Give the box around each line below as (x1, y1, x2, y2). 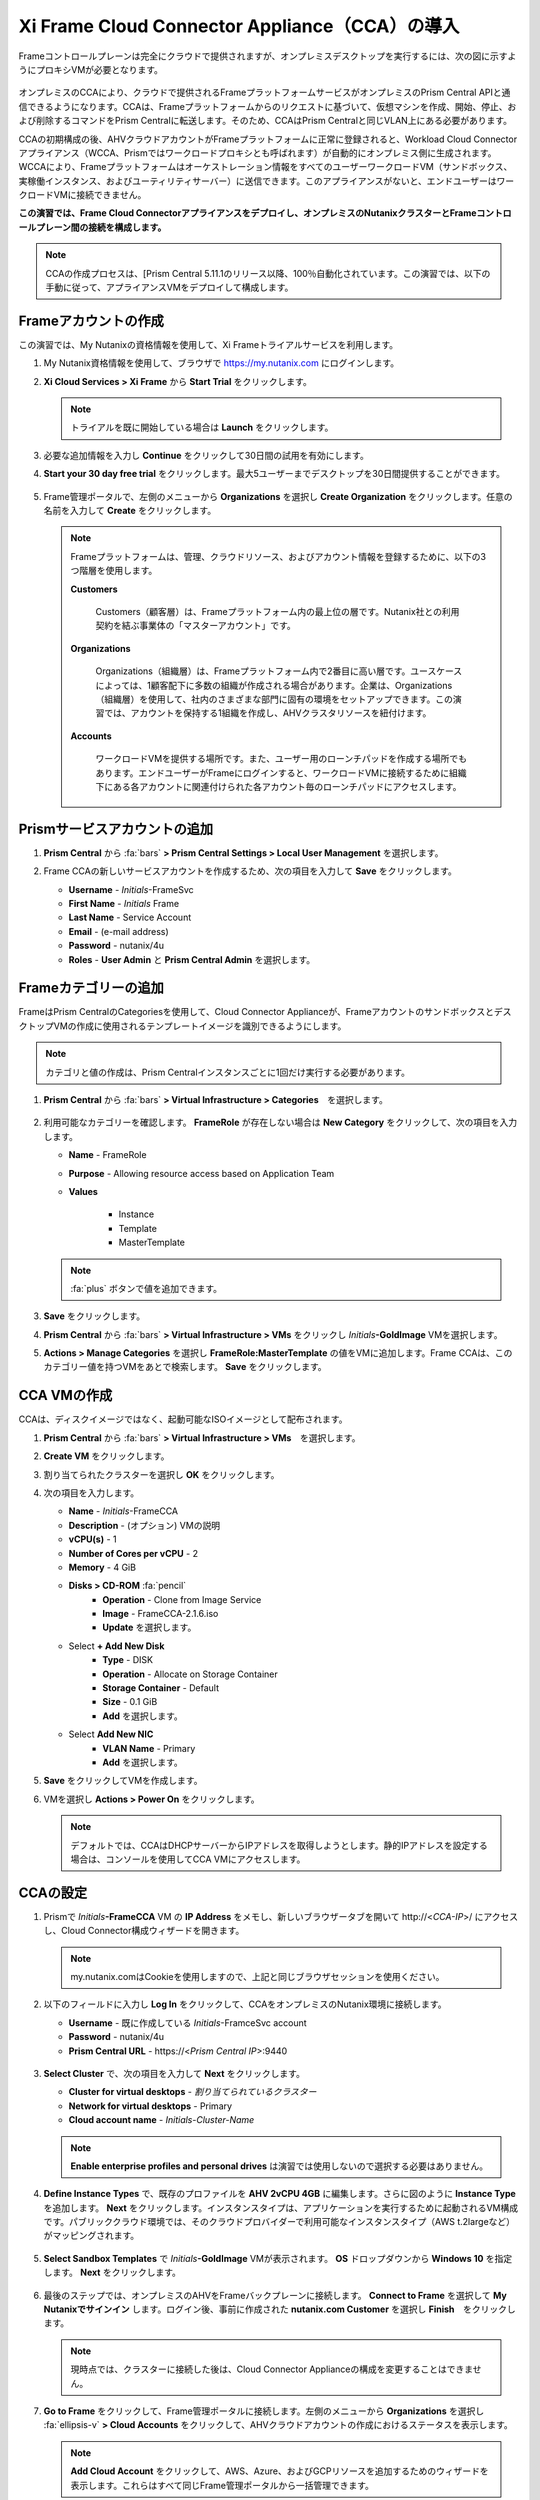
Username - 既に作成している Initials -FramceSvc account (68, 2016, 307, 2029)
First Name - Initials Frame (68, 897, 180, 909)
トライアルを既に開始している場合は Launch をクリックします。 (70, 421, 334, 434)
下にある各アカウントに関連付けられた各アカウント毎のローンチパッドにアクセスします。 (95, 780, 462, 792)
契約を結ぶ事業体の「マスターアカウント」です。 (95, 620, 297, 632)
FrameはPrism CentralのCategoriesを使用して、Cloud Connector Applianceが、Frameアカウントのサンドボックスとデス (18, 1006, 512, 1018)
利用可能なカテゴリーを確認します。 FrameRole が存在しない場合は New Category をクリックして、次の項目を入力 (43, 1116, 518, 1129)
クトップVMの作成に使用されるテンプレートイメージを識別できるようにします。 (18, 1020, 347, 1032)
